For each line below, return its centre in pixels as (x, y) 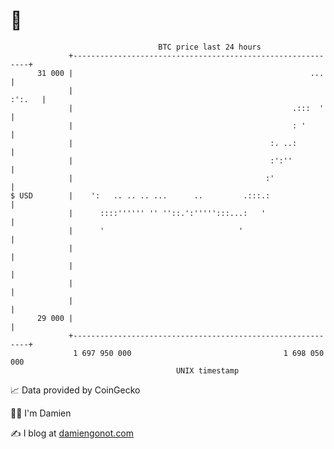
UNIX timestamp (207, 370)
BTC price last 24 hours (210, 47)
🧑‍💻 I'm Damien (41, 413)
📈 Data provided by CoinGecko (75, 390)
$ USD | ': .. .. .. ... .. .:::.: (140, 195)
